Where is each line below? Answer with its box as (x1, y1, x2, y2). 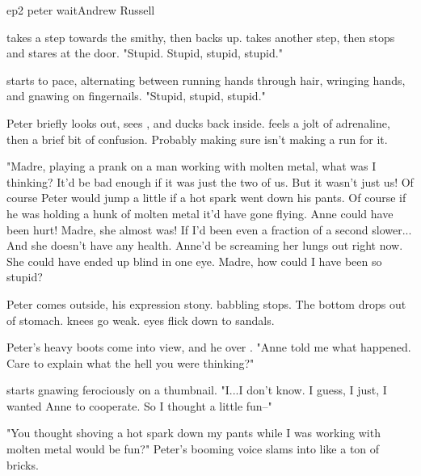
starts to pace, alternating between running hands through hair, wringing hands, (6, 71, 406, 88)
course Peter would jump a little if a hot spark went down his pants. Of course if (6, 189, 406, 206)
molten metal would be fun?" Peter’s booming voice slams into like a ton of (6, 440, 380, 457)
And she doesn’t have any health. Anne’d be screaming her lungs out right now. (6, 237, 403, 254)
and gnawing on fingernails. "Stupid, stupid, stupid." (6, 87, 266, 104)
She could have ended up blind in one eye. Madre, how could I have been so (6, 252, 382, 269)
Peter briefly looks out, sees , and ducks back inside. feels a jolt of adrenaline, (6, 114, 390, 131)
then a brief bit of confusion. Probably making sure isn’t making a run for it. (6, 130, 388, 147)
